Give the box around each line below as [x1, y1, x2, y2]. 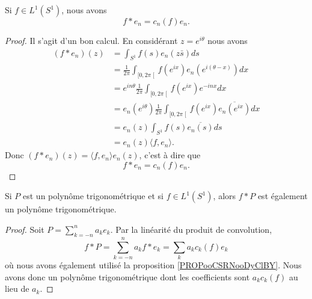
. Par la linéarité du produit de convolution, [110, 223, 272, 235]
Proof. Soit [5, 223, 44, 235]
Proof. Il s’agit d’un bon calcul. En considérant [5, 34, 178, 46]
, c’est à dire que [139, 149, 201, 161]
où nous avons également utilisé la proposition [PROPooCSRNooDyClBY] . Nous [5, 258, 302, 271]
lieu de [5, 282, 29, 295]
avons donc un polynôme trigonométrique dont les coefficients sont [5, 270, 250, 283]
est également [257, 190, 308, 202]
